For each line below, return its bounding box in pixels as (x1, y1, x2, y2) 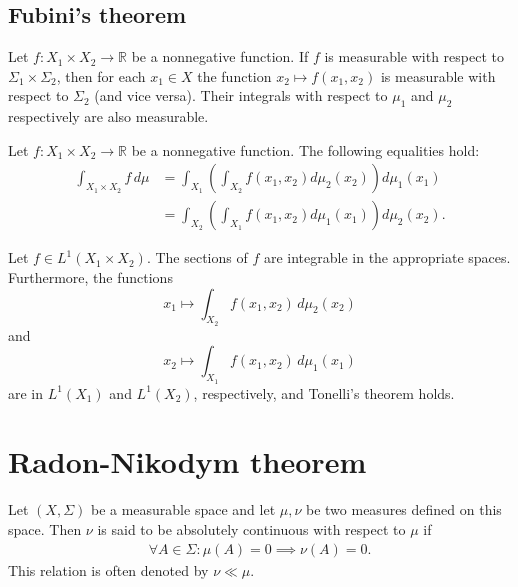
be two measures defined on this (306, 499, 502, 520)
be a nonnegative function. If (131, 46, 309, 67)
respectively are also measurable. (8, 106, 209, 127)
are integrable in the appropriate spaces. (263, 247, 511, 268)
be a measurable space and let (90, 499, 276, 520)
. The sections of (146, 247, 248, 268)
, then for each (56, 65, 146, 86)
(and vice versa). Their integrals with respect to (94, 85, 388, 106)
